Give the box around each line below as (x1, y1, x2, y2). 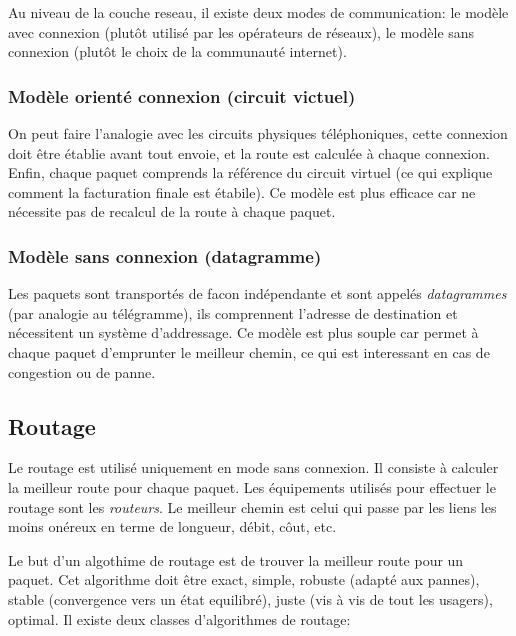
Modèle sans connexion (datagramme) (8, 243, 322, 268)
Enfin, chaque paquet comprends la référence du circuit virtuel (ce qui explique (8, 162, 493, 183)
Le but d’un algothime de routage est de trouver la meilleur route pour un (8, 549, 464, 570)
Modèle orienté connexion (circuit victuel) (8, 83, 356, 108)
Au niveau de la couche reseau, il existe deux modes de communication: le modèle (8, 2, 509, 22)
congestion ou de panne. (8, 361, 156, 382)
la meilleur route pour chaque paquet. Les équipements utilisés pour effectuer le (8, 476, 496, 497)
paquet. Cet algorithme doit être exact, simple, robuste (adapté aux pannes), (8, 569, 480, 590)
